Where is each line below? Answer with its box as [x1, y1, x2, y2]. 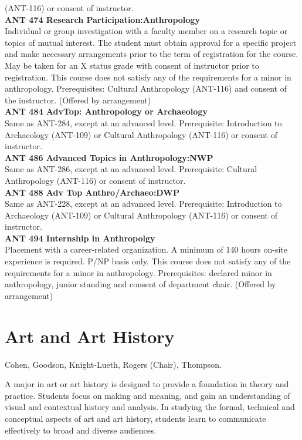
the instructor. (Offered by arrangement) [5, 93, 151, 106]
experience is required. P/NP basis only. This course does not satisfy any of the [5, 255, 291, 267]
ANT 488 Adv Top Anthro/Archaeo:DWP [5, 186, 179, 198]
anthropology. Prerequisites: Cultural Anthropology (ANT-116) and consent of [5, 82, 287, 95]
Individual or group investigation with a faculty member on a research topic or [5, 25, 288, 37]
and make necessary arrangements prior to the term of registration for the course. [5, 48, 298, 60]
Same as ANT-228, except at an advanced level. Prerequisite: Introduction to [5, 197, 282, 210]
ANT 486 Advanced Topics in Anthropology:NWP [5, 151, 213, 163]
